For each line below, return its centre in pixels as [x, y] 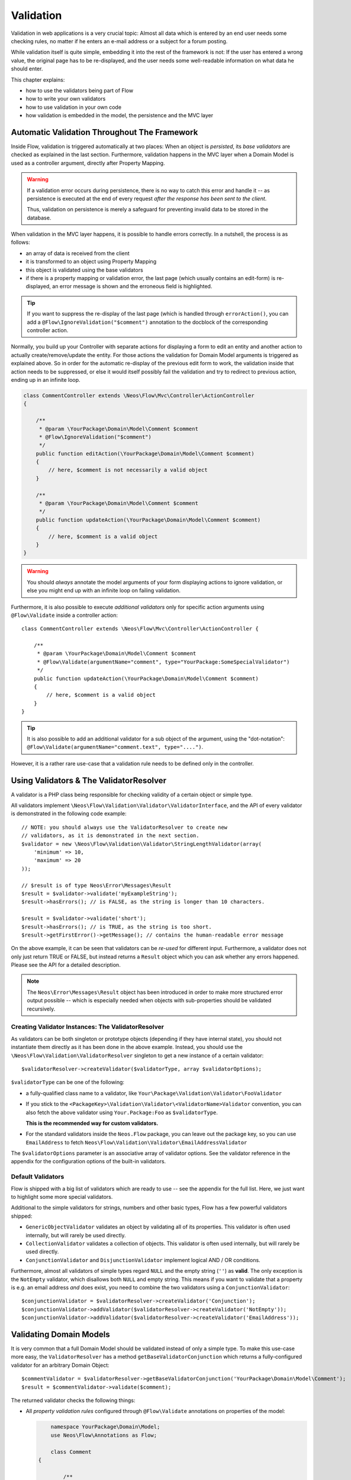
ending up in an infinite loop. [46, 379]
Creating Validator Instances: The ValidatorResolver [87, 1027]
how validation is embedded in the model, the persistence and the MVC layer [120, 115]
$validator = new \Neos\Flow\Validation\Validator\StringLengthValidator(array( [142, 844]
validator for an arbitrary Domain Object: [60, 1365]
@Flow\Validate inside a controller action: [65, 615]
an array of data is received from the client [78, 253]
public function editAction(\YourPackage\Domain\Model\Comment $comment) [145, 453]
